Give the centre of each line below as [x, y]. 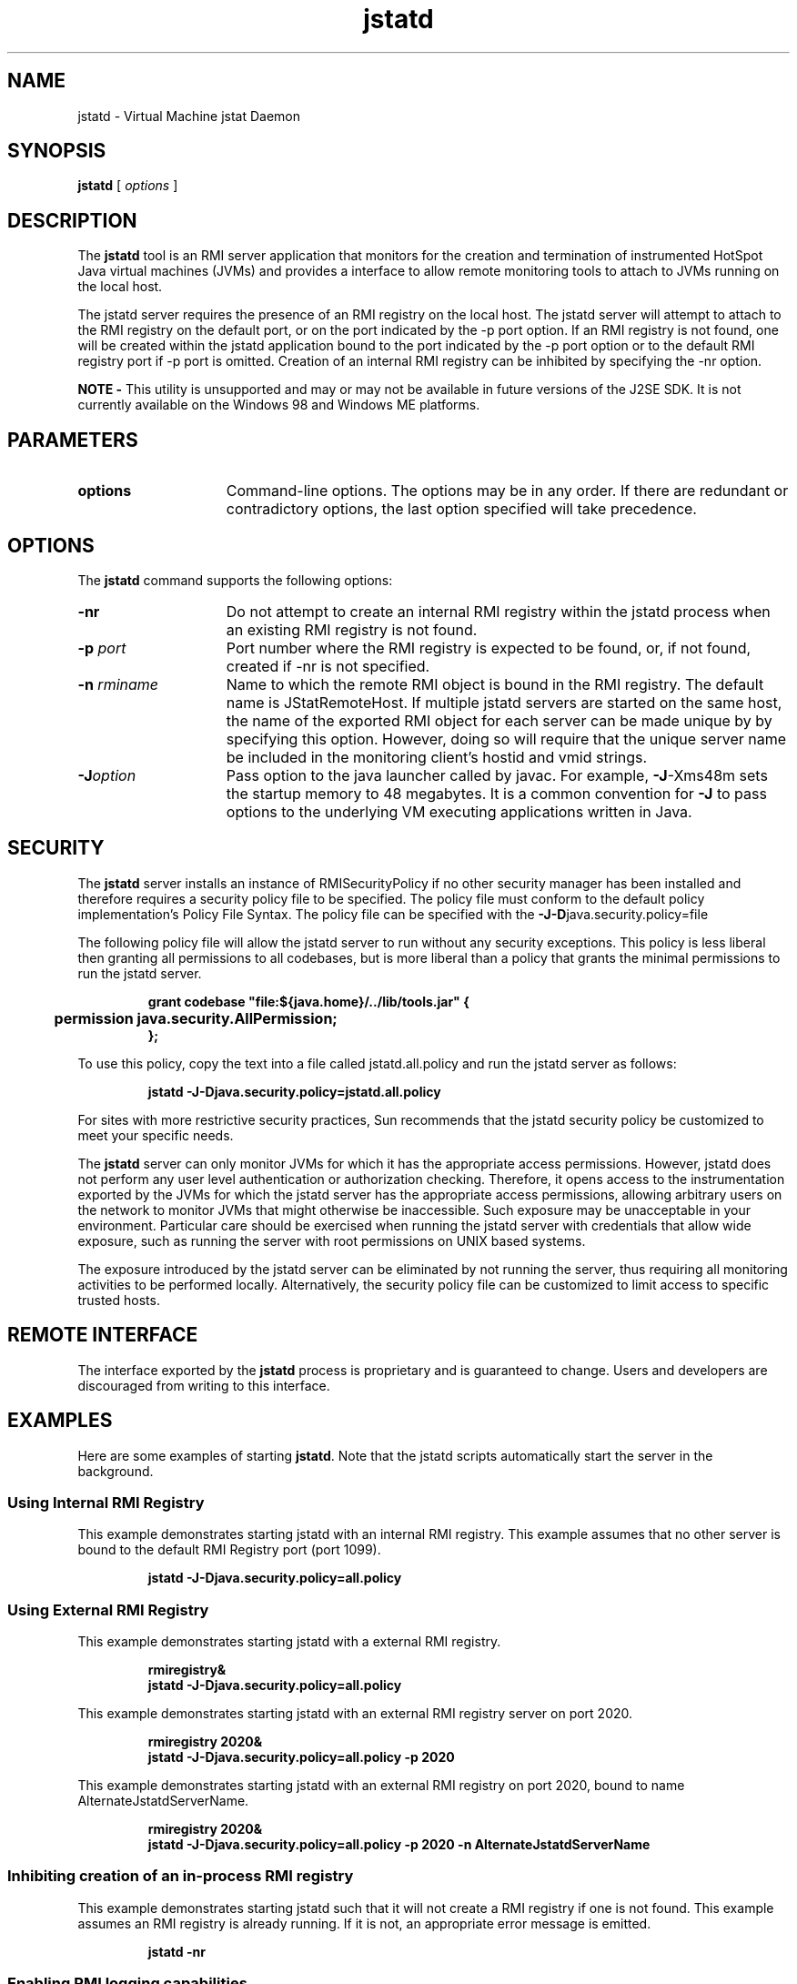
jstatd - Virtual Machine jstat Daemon [189, 116]
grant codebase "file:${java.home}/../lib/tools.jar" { [308, 1001]
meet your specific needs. [156, 1135]
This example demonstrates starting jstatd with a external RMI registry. [289, 1641]
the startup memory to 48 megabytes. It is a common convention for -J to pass [496, 793]
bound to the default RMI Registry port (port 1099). [229, 1550]
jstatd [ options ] [128, 186]
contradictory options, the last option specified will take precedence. [461, 509]
